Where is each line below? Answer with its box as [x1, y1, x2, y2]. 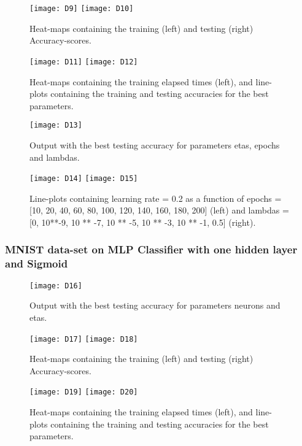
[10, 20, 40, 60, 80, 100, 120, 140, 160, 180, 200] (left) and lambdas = [29, 204, 289, 217]
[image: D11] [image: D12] [29, 57, 138, 66]
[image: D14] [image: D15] [29, 174, 138, 183]
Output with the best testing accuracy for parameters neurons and [29, 299, 281, 312]
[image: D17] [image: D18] [29, 334, 138, 344]
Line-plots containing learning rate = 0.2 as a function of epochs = [29, 191, 282, 204]
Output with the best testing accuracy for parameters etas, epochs [29, 138, 280, 151]
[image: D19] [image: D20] [29, 388, 138, 397]
